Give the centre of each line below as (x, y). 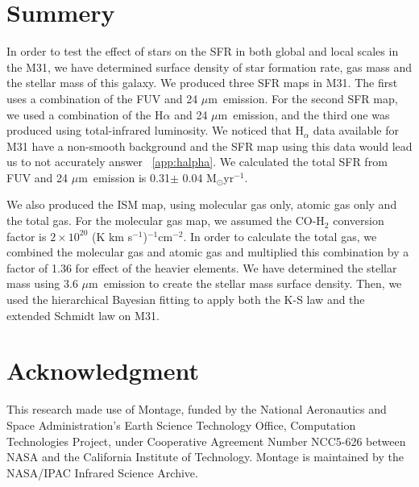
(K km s (112, 236)
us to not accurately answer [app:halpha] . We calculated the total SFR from (197, 162)
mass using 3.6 (42, 283)
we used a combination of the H (85, 114)
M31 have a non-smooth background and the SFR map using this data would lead (209, 146)
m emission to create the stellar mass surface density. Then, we (245, 283)
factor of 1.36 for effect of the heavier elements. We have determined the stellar (202, 267)
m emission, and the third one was (304, 114)
